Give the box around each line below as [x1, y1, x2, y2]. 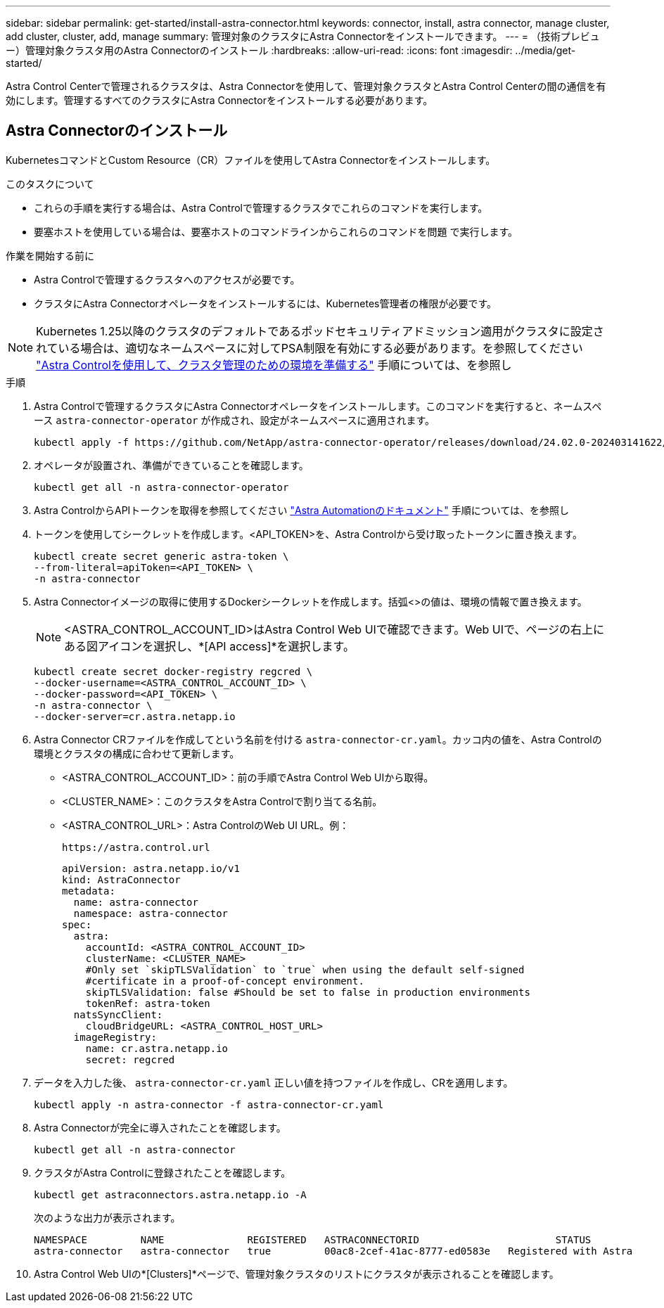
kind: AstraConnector [62, 873, 181, 885]
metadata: [62, 885, 115, 897]
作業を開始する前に [6, 249, 94, 262]
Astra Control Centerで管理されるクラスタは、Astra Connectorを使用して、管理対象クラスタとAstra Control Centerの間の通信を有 [6, 80, 606, 92]
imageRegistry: [73, 1031, 157, 1043]
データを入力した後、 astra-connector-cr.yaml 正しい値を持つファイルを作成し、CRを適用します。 [34, 1076, 513, 1089]
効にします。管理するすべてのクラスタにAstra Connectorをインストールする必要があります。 [6, 94, 433, 106]
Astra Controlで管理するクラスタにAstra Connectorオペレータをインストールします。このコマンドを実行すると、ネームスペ [34, 399, 602, 412]
